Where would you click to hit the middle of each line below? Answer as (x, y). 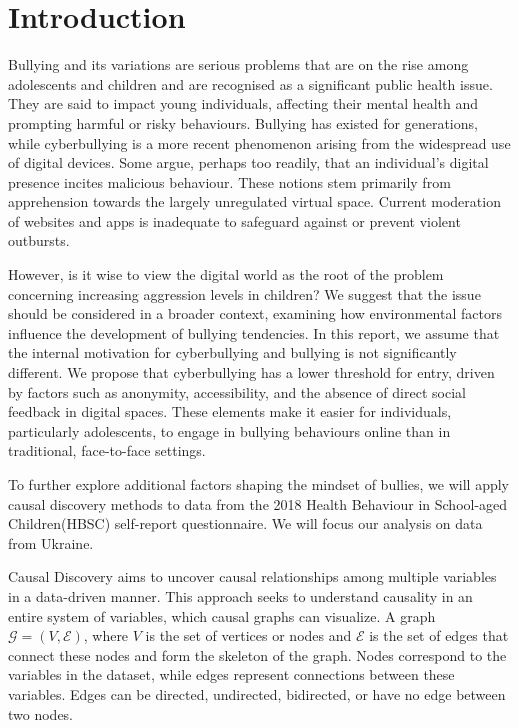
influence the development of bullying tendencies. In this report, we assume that (254, 332)
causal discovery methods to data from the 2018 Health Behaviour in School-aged (258, 503)
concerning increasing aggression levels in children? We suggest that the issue (244, 293)
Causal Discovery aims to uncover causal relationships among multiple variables (252, 576)
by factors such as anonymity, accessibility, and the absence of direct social (237, 391)
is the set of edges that (439, 635)
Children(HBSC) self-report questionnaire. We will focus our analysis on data (245, 523)
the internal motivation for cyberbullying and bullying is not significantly (232, 352)
